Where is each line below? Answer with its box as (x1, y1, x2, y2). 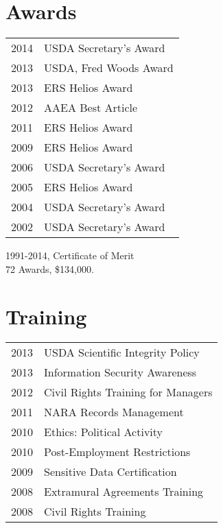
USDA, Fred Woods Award (44, 60, 174, 76)
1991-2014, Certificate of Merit (5, 248, 134, 263)
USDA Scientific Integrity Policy (44, 344, 200, 361)
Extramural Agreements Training (44, 483, 204, 500)
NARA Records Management (44, 404, 184, 420)
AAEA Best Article (44, 99, 138, 116)
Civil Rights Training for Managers (44, 384, 213, 400)
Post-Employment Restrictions (44, 444, 191, 460)
